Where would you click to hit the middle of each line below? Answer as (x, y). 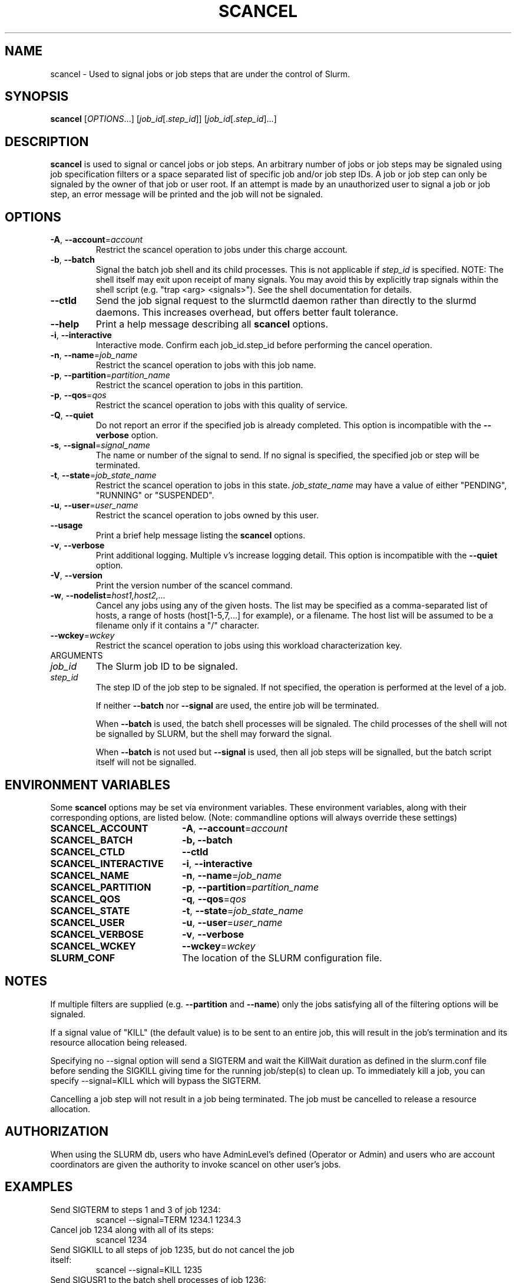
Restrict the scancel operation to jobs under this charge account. (221, 250)
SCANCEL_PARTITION (101, 887)
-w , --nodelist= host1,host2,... (108, 596)
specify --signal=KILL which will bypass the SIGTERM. (156, 1080)
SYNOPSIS (37, 97)
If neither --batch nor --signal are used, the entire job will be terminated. (237, 706)
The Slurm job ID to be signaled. (167, 667)
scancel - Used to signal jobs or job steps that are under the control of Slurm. (200, 74)
